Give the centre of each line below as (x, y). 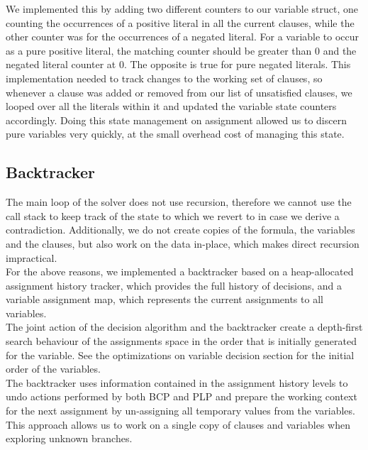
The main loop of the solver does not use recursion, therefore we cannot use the (179, 202)
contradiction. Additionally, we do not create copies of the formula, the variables (180, 230)
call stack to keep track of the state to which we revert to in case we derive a (173, 215)
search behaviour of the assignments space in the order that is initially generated (181, 341)
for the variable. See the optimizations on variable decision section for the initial (180, 355)
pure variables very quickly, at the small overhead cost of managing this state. (175, 134)
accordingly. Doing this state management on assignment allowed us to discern (176, 120)
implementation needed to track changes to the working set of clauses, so (164, 78)
